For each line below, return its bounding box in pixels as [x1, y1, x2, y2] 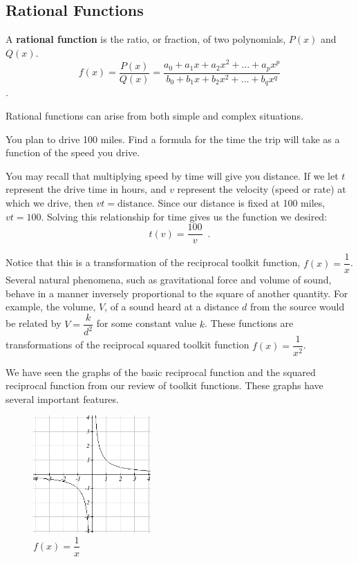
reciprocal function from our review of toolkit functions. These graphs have [6, 378, 323, 393]
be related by [6, 316, 62, 330]
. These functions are [205, 316, 294, 330]
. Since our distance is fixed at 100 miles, [151, 195, 326, 209]
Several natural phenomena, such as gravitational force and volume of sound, [6, 272, 332, 287]
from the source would [249, 299, 345, 314]
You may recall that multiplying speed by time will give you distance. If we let [6, 168, 339, 182]
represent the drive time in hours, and [6, 182, 167, 196]
